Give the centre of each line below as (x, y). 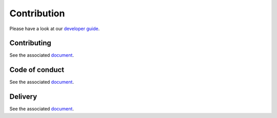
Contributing (30, 43)
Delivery (23, 97)
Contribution (37, 13)
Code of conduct (37, 70)
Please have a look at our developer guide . (55, 29)
